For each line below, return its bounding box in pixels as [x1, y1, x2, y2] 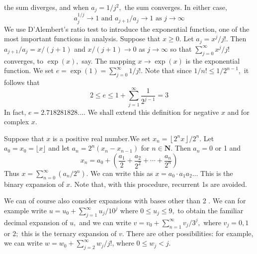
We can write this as [90, 168, 153, 178]
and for [227, 106, 250, 117]
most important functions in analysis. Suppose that [4, 33, 161, 44]
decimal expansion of [4, 217, 68, 227]
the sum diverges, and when [4, 2, 89, 12]
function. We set [4, 65, 54, 76]
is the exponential [185, 55, 240, 66]
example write [4, 205, 47, 215]
